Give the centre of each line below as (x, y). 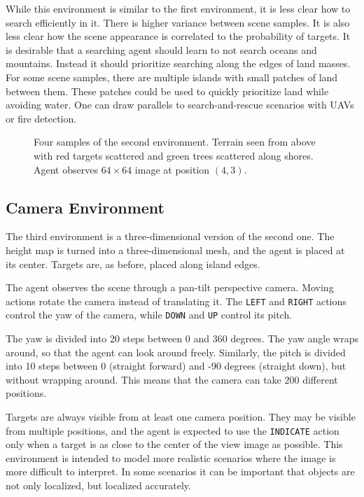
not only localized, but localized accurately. (98, 485)
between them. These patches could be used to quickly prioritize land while (167, 91)
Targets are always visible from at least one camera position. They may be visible (181, 416)
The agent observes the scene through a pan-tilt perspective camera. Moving (170, 287)
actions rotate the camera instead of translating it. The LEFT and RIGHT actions (176, 301)
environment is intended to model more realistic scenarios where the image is (171, 457)
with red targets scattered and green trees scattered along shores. (174, 155)
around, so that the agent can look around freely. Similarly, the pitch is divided (176, 352)
